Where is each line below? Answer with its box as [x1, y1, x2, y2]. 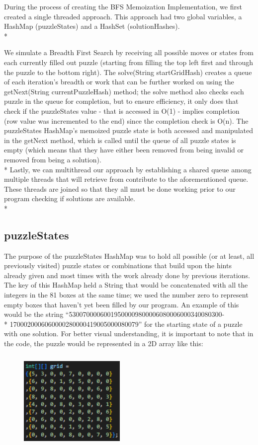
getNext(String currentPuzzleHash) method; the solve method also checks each [4, 86, 244, 96]
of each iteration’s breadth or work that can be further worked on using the [4, 76, 234, 87]
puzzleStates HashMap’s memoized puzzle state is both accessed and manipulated [4, 125, 253, 136]
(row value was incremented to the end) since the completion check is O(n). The [4, 115, 249, 126]
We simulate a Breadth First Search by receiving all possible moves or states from [4, 47, 254, 58]
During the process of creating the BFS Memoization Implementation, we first [4, 1, 242, 11]
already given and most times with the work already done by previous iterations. [4, 270, 250, 280]
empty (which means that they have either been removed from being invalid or [4, 145, 244, 155]
